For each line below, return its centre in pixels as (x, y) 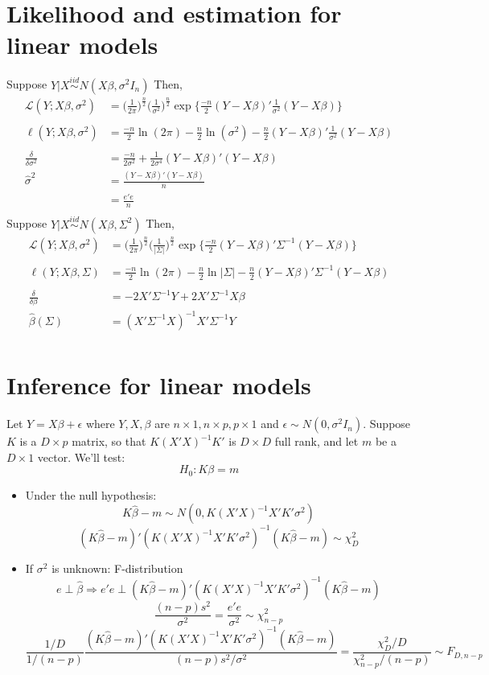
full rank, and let (316, 441)
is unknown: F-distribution (117, 568)
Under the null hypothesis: (91, 494)
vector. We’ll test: (81, 457)
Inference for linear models (159, 385)
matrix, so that (109, 441)
